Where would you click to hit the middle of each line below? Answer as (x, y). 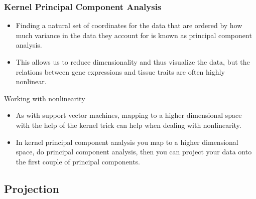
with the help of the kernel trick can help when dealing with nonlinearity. (129, 125)
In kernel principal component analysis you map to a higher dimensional (127, 142)
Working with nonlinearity (45, 98)
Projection (32, 188)
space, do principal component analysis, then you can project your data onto (134, 152)
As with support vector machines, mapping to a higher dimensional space (129, 115)
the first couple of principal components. (78, 161)
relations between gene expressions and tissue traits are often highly (120, 71)
